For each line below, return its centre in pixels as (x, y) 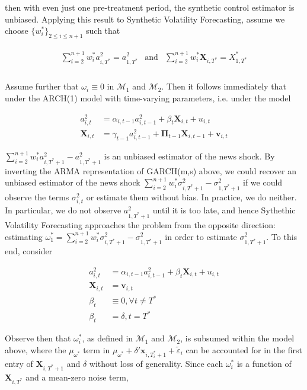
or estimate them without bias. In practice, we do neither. (191, 197)
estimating (24, 236)
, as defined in (108, 338)
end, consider (29, 251)
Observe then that (38, 338)
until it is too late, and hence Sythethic (224, 210)
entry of (19, 364)
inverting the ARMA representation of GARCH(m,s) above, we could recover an (151, 170)
